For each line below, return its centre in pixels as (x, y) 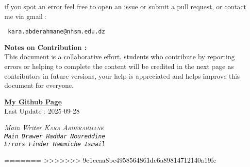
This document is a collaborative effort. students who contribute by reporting (120, 57)
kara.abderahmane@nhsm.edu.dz (57, 32)
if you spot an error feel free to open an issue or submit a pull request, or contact (125, 6)
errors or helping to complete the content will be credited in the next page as (119, 66)
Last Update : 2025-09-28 (42, 111)
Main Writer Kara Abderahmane (54, 127)
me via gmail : (26, 16)
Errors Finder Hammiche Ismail (55, 144)
